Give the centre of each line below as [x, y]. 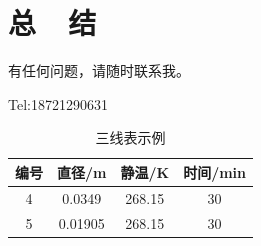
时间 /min [215, 171]
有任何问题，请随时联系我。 [99, 70]
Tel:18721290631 [58, 103]
